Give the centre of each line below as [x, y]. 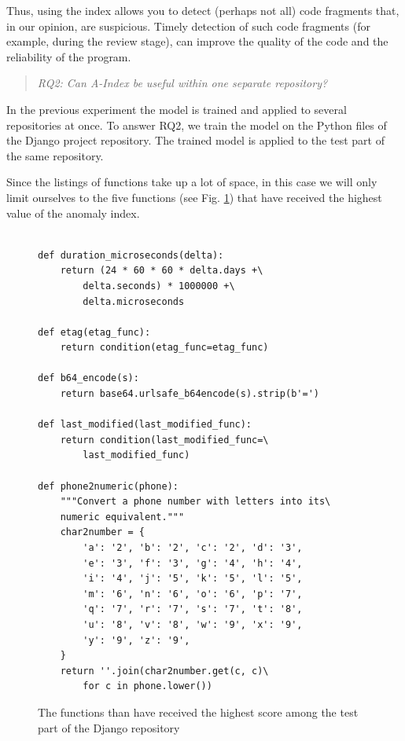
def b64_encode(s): [88, 378]
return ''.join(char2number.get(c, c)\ [164, 671]
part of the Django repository [109, 727]
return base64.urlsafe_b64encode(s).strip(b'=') [190, 394]
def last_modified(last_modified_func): [145, 425]
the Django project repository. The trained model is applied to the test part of [195, 140]
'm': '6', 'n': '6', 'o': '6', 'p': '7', [193, 594]
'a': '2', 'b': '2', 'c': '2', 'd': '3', [193, 548]
